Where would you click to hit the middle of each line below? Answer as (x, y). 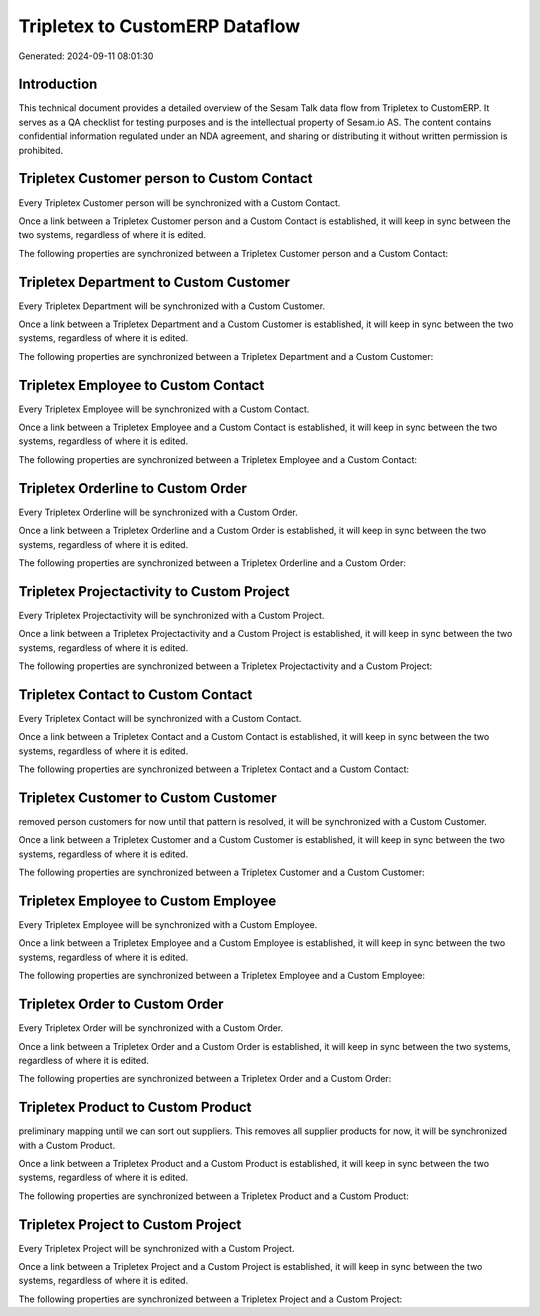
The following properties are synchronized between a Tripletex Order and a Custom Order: (205, 1079)
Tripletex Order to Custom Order (121, 1004)
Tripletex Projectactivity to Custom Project (154, 591)
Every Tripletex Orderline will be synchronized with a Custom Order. (158, 512)
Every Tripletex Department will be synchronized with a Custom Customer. (171, 306)
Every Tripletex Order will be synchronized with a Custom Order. (151, 1028)
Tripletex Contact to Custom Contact (135, 694)
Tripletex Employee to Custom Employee (147, 900)
